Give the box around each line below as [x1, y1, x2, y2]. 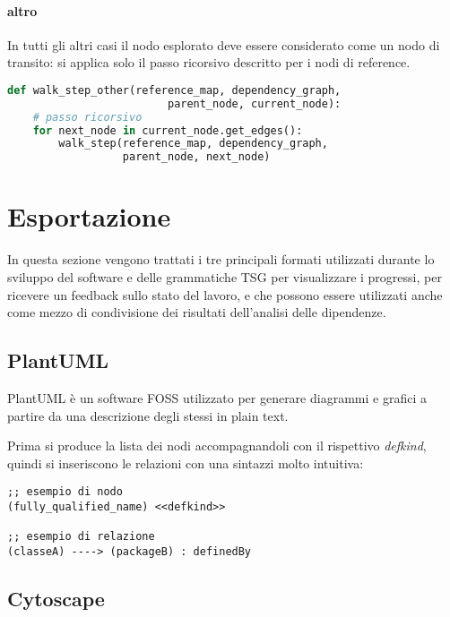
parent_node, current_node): [167, 97, 342, 110]
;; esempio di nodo [7, 485, 123, 499]
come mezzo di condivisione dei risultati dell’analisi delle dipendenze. [7, 303, 386, 321]
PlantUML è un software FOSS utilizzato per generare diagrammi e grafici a [7, 388, 427, 407]
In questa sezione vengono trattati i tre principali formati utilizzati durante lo [7, 250, 435, 269]
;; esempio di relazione [7, 530, 155, 544]
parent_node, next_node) [122, 150, 271, 164]
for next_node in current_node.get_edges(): [32, 124, 303, 137]
